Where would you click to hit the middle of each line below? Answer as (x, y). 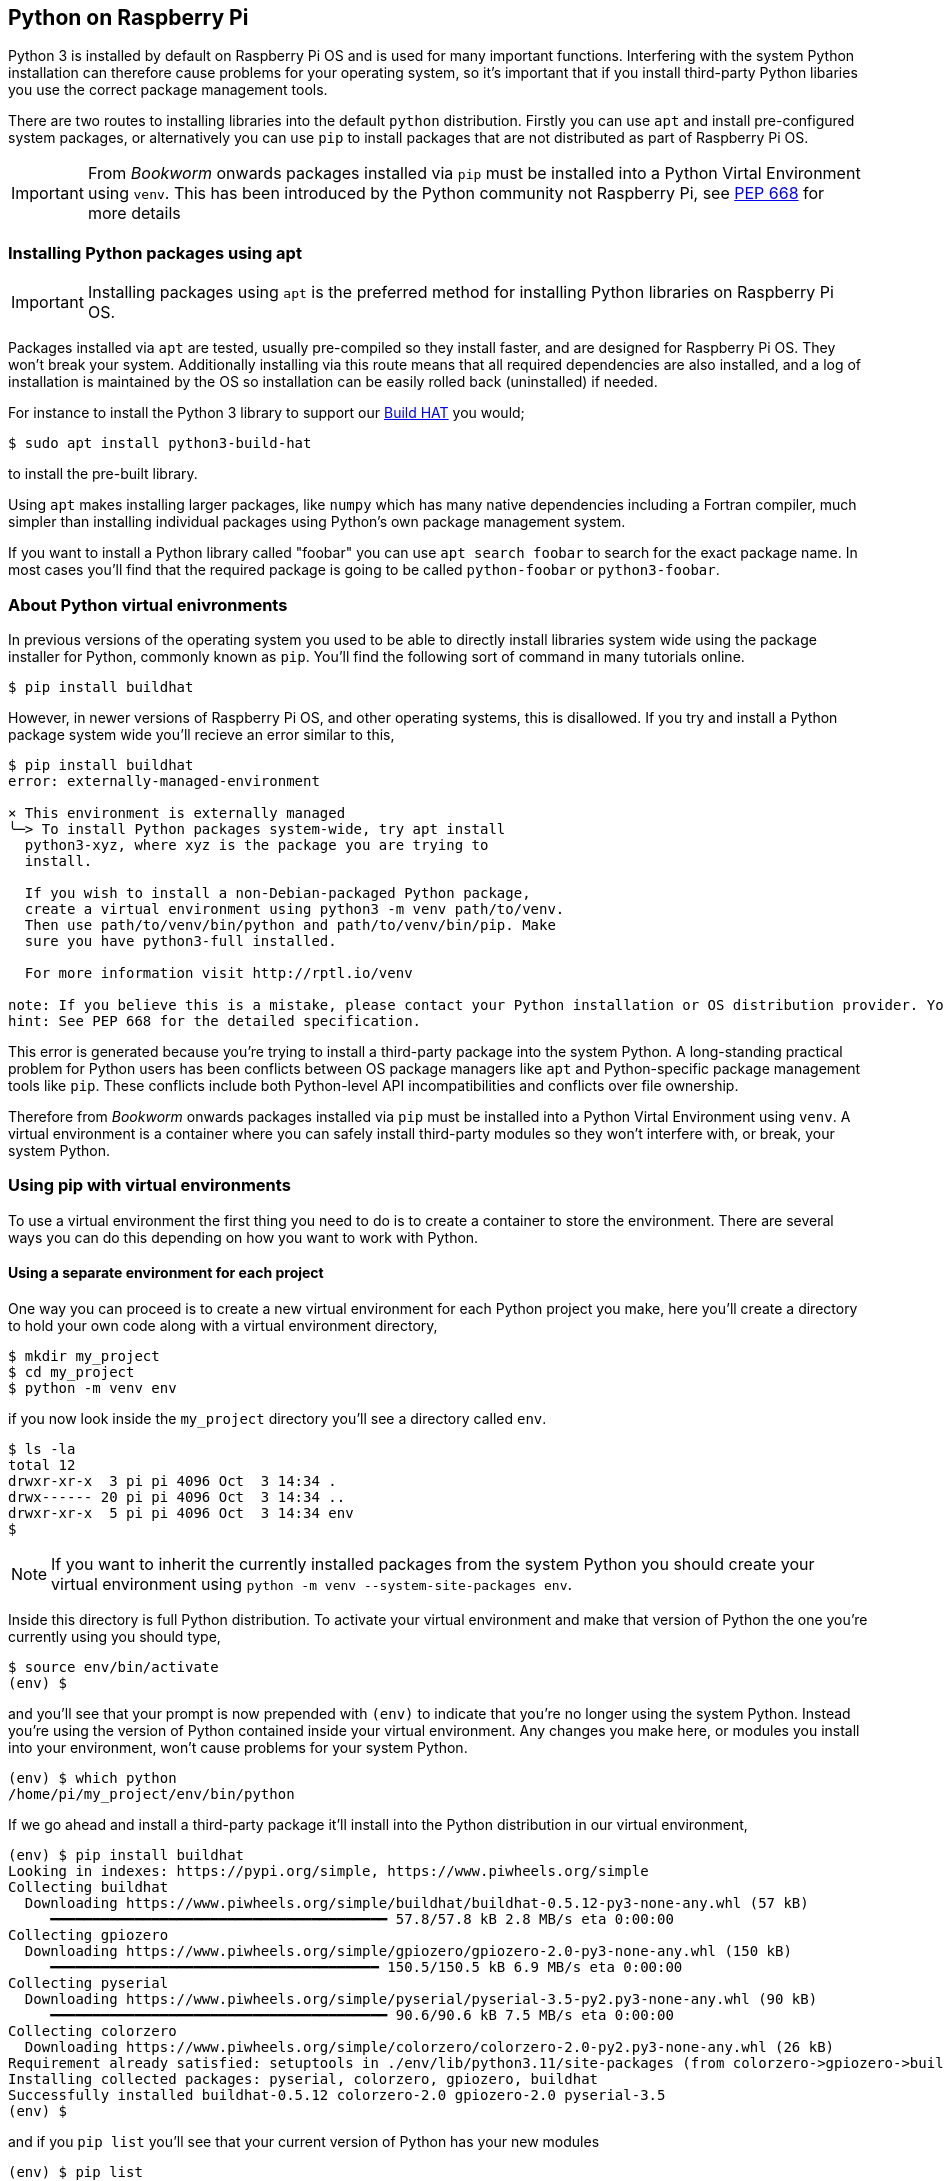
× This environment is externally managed (177, 812)
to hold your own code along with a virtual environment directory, (223, 1325)
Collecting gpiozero (88, 1934)
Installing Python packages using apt (155, 252)
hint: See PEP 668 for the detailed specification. (215, 1020)
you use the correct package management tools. (168, 90)
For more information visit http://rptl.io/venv (218, 972)
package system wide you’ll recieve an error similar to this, (201, 734)
